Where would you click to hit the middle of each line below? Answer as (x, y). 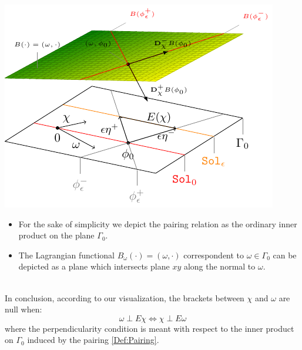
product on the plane (56, 235)
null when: (24, 309)
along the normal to (219, 266)
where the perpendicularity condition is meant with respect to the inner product (150, 328)
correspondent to (214, 255)
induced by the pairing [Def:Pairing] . (93, 340)
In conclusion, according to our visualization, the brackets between (125, 297)
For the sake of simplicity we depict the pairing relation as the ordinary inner (158, 223)
